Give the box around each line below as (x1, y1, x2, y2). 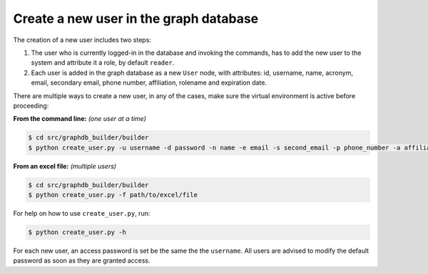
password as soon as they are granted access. (13, 256, 151, 265)
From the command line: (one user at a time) (13, 115, 146, 123)
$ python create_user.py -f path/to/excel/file (28, 191, 198, 199)
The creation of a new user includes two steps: (13, 36, 151, 44)
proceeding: (13, 101, 49, 110)
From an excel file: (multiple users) (13, 162, 117, 170)
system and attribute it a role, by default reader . (31, 58, 175, 67)
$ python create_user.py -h (28, 228, 126, 236)
